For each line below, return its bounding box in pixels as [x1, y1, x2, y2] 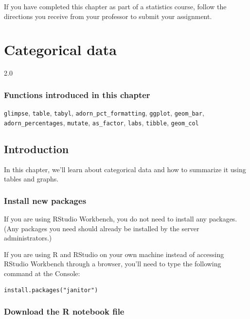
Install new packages [4, 194, 87, 206]
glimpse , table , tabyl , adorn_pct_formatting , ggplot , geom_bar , [4, 108, 204, 118]
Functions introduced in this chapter [4, 88, 150, 100]
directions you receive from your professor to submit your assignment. [4, 11, 212, 21]
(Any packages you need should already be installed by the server [4, 223, 199, 233]
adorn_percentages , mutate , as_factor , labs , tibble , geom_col [4, 117, 199, 127]
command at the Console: [4, 268, 80, 279]
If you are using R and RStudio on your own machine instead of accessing [4, 249, 224, 259]
